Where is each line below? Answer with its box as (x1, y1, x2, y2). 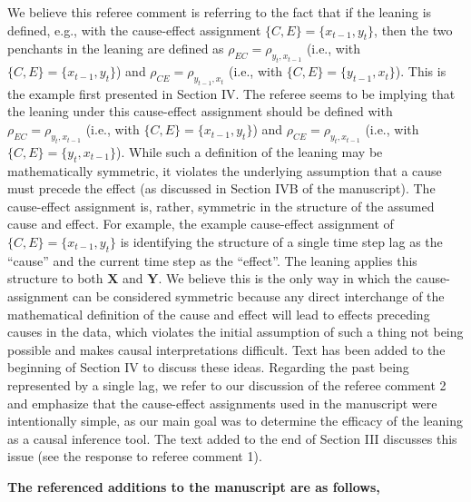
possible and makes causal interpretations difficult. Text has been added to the (7, 340, 446, 359)
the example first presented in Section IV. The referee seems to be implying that (7, 84, 456, 103)
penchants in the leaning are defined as (7, 39, 224, 58)
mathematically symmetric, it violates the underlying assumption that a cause (7, 161, 442, 180)
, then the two (374, 20, 453, 39)
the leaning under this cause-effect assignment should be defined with (7, 102, 393, 121)
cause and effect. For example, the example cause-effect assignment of (7, 214, 394, 233)
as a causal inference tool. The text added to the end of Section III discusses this (7, 428, 457, 448)
